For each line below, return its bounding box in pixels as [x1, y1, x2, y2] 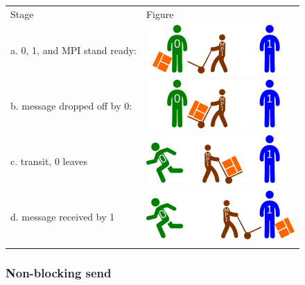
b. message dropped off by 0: [10, 98, 132, 112]
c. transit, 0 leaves [10, 153, 88, 168]
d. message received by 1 [10, 209, 115, 223]
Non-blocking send [6, 264, 112, 282]
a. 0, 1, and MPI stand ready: [10, 43, 137, 58]
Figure [146, 6, 174, 21]
